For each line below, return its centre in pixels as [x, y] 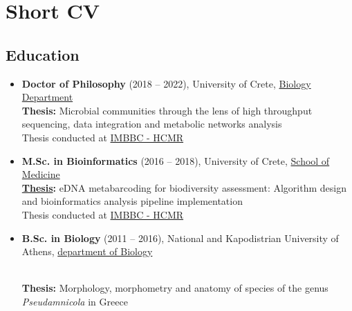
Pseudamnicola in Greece [75, 301]
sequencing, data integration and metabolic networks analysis [152, 124]
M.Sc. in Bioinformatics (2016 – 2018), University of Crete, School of [176, 160]
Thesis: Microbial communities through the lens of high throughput [167, 110]
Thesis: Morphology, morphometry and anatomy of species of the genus [175, 288]
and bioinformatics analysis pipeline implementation [132, 201]
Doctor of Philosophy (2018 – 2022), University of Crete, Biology [166, 83]
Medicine [41, 174]
